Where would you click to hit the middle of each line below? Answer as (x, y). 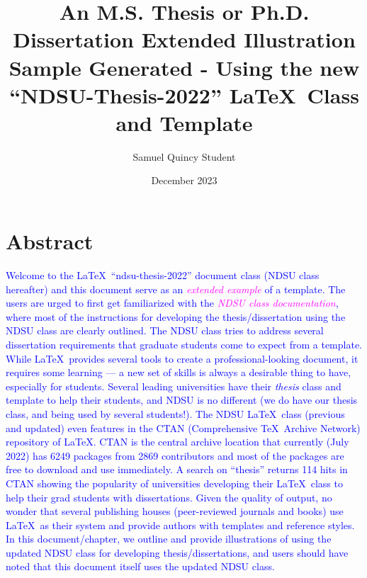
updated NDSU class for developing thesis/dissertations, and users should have (177, 552)
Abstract (50, 241)
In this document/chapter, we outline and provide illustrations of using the (169, 539)
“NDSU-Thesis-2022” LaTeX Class (184, 95)
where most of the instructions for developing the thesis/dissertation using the (176, 316)
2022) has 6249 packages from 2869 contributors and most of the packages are (175, 455)
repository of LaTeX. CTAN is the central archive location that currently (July (177, 442)
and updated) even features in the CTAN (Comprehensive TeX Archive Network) (183, 427)
